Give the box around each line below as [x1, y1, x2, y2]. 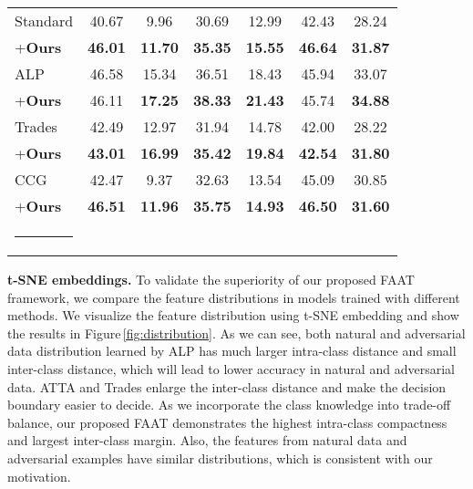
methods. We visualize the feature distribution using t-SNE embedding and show [7, 306, 459, 325]
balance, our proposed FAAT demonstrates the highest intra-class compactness [7, 412, 447, 432]
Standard [15, 10, 74, 31]
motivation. [7, 466, 71, 485]
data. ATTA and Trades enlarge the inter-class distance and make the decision [7, 377, 447, 396]
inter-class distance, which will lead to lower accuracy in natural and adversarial [7, 359, 455, 378]
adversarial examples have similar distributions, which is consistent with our [7, 448, 433, 467]
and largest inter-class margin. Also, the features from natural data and [7, 431, 407, 450]
